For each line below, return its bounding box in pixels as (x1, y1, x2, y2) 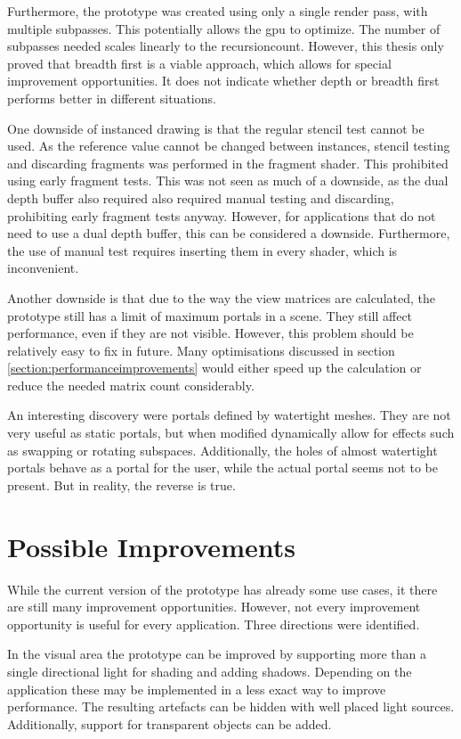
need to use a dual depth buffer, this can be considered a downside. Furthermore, (7, 224, 450, 242)
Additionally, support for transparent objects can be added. (7, 714, 332, 733)
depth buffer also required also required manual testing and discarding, (7, 188, 394, 207)
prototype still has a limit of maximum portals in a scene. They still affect (7, 306, 413, 324)
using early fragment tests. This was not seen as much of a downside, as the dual (7, 171, 449, 190)
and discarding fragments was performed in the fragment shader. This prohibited (7, 153, 449, 172)
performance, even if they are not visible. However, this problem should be (7, 324, 414, 342)
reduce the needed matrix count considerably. (7, 375, 255, 394)
